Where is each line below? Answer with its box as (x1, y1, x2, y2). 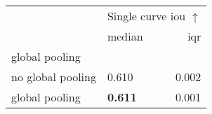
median (107, 28, 143, 44)
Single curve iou (107, 8, 186, 24)
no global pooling (11, 69, 96, 85)
